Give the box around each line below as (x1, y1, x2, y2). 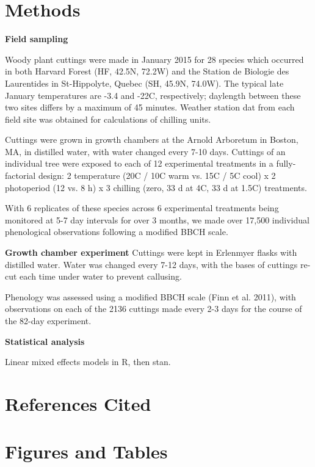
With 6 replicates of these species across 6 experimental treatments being (5, 201, 279, 214)
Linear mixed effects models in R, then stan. (5, 355, 171, 368)
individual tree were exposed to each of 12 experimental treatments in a (5, 157, 273, 170)
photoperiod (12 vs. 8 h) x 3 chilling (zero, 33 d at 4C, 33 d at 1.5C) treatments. (5, 181, 307, 194)
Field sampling (5, 32, 68, 45)
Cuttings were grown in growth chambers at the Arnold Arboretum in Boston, (5, 133, 299, 146)
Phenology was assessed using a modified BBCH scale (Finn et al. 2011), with (5, 290, 296, 303)
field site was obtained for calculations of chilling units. (5, 112, 211, 125)
